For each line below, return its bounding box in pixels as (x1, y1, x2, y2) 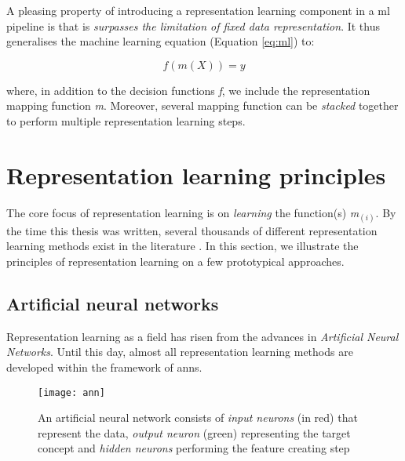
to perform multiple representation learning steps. (6, 112, 246, 129)
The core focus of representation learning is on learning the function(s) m (6, 204, 359, 220)
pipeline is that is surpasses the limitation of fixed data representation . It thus (6, 17, 380, 34)
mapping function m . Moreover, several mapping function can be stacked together (6, 97, 399, 114)
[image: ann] (38, 387, 105, 398)
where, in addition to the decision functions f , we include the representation (6, 82, 370, 98)
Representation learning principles (6, 158, 386, 191)
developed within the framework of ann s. (6, 359, 202, 376)
